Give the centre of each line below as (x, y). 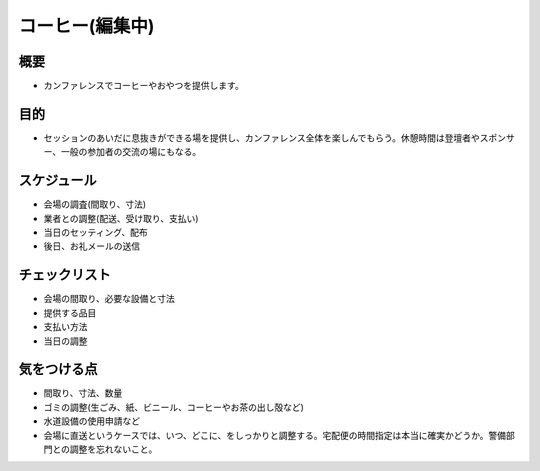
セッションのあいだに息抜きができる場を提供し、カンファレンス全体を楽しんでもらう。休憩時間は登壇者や (261, 137)
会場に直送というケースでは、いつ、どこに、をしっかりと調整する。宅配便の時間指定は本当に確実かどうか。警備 (275, 435)
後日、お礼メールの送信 (91, 246)
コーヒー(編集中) (86, 26)
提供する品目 (70, 312)
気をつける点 (58, 369)
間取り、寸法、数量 (83, 393)
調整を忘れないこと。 (113, 449)
